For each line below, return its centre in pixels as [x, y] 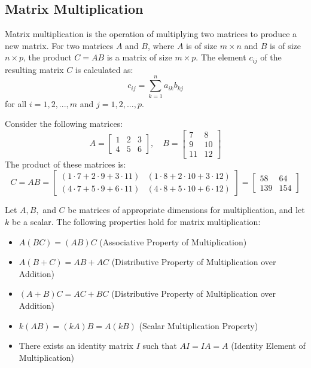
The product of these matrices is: [65, 164]
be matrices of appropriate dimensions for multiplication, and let [186, 210]
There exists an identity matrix [76, 346]
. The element [221, 57]
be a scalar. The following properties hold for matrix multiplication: [136, 222]
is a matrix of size [139, 57]
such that [160, 346]
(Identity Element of [268, 346]
